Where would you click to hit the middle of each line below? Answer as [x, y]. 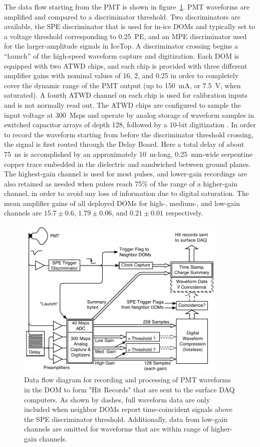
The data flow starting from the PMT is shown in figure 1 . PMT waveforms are [127, 7]
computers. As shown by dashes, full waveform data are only [117, 399]
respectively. [184, 213]
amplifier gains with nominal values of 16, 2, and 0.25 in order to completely [121, 75]
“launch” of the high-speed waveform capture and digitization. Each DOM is [122, 55]
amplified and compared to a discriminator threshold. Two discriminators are [122, 16]
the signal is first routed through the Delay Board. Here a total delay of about [124, 144]
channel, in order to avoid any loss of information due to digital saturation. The [126, 193]
